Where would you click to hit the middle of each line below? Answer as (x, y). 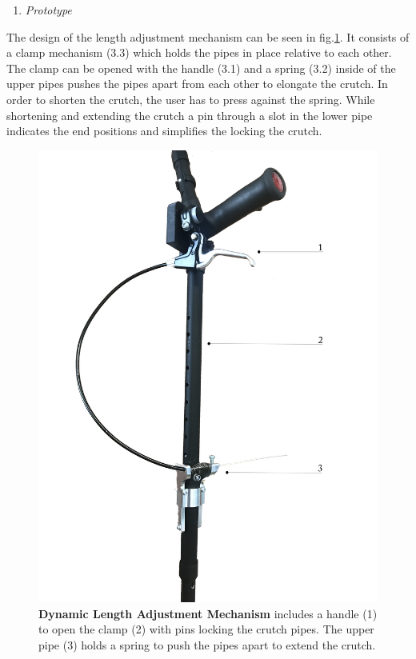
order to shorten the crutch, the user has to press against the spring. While (191, 99)
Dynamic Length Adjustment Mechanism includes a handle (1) (208, 613)
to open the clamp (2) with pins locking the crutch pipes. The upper (206, 629)
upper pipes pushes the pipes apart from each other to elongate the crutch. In (197, 84)
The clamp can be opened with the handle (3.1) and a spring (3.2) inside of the (201, 68)
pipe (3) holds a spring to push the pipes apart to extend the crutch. (207, 644)
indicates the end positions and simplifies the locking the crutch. (164, 131)
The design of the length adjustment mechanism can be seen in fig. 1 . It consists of (208, 36)
